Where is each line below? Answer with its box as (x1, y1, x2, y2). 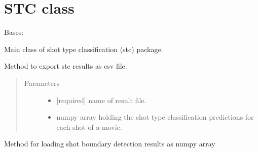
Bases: (4, 27, 24, 37)
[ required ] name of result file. (56, 94, 146, 105)
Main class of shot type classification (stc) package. (4, 43, 163, 54)
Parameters (24, 77, 59, 88)
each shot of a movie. (56, 121, 122, 132)
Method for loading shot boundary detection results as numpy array (4, 138, 215, 149)
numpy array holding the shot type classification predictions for (56, 112, 254, 122)
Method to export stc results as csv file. (4, 61, 127, 71)
